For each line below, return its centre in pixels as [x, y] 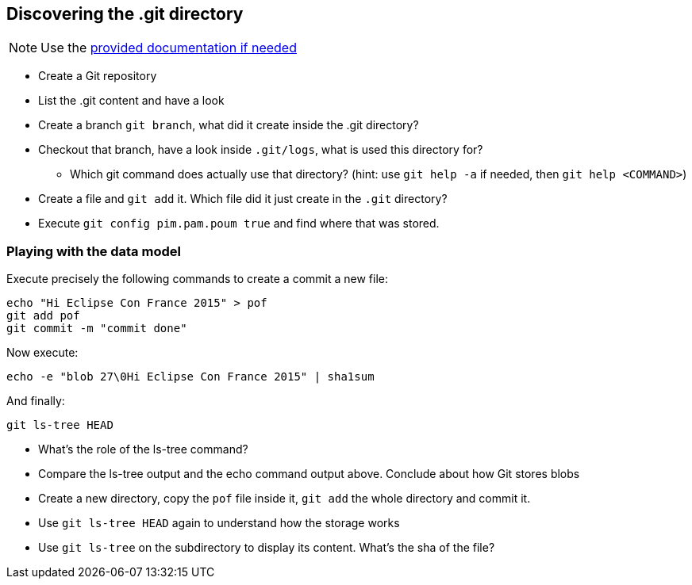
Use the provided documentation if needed [169, 48]
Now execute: [42, 353]
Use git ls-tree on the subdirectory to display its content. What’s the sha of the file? [267, 548]
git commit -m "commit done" [97, 329]
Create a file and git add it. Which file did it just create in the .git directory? [243, 199]
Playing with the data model [94, 251]
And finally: [36, 401]
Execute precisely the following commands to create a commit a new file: [198, 279]
